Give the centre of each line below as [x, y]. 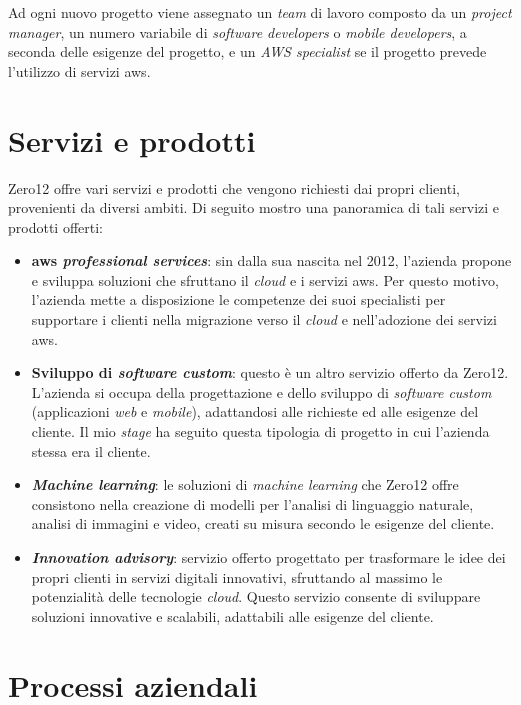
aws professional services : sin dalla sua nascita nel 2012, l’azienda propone [271, 260]
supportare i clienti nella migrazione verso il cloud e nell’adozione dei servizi [264, 319]
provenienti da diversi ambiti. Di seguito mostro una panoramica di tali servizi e [254, 207]
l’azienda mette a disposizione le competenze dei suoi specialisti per [238, 299]
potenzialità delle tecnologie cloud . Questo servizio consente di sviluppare [256, 596]
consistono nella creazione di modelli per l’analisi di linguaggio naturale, [252, 503]
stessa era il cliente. [91, 450]
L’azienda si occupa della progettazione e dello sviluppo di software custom [261, 391]
